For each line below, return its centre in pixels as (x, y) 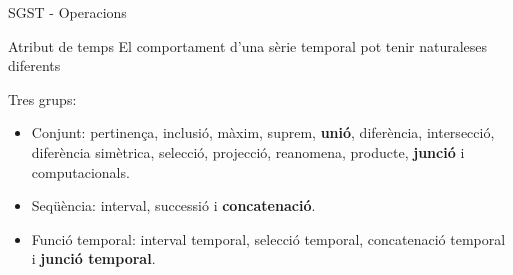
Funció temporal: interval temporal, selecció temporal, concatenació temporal (268, 238)
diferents (34, 65)
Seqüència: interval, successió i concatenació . (173, 205)
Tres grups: (42, 98)
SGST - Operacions (67, 12)
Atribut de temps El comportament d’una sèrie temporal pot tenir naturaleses (248, 45)
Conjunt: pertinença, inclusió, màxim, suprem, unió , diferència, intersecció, (263, 132)
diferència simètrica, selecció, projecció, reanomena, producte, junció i (248, 151)
